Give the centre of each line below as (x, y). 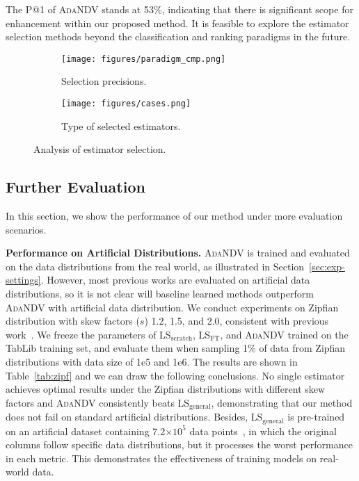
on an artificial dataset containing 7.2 (86, 431)
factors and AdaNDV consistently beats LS (98, 402)
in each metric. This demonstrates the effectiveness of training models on (161, 458)
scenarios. (26, 229)
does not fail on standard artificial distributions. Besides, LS (134, 417)
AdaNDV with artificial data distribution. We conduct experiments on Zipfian (172, 307)
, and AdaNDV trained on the (284, 334)
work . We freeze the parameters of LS (88, 334)
